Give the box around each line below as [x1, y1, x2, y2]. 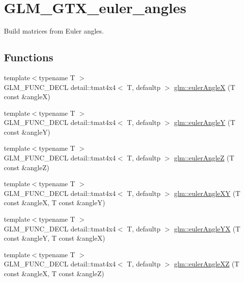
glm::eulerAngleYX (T [174, 223, 241, 233]
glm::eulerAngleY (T [174, 117, 235, 127]
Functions [4, 50, 53, 65]
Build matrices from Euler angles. [4, 26, 104, 36]
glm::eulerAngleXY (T [174, 188, 241, 198]
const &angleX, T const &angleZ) [4, 268, 104, 279]
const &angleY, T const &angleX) [4, 233, 105, 243]
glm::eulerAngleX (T [174, 82, 235, 92]
